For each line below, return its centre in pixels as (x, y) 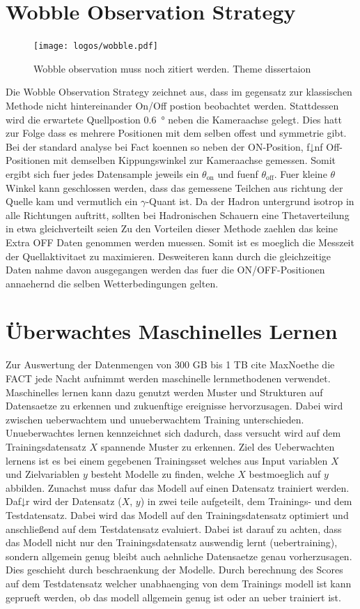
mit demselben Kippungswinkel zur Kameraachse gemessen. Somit (194, 160)
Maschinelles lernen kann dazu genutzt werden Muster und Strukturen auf (164, 392)
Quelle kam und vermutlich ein (72, 201)
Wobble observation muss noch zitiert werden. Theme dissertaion (172, 68)
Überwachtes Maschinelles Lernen (172, 331)
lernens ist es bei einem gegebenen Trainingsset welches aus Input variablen (167, 460)
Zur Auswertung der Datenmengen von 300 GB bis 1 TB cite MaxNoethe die (170, 364)
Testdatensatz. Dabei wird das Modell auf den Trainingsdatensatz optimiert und (177, 514)
